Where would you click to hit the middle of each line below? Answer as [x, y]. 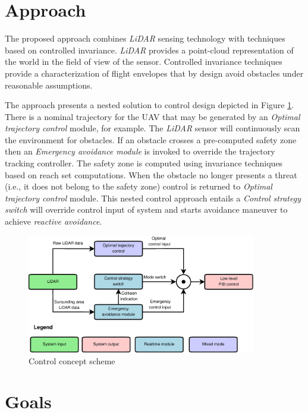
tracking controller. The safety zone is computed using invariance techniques [144, 163]
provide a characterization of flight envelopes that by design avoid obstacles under [154, 73]
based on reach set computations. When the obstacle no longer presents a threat [151, 174]
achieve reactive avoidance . [54, 221]
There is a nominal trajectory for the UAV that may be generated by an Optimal [153, 116]
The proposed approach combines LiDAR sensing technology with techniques [145, 38]
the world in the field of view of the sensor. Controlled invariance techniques [144, 62]
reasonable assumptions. [49, 85]
